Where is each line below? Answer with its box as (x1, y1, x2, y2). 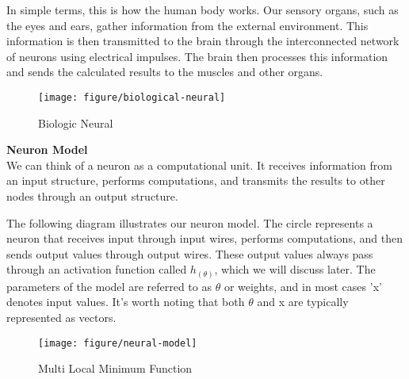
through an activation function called (6, 261, 187, 278)
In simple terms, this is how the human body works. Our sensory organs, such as (6, 2, 399, 17)
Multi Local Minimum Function (38, 360, 193, 377)
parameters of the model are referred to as (6, 278, 212, 294)
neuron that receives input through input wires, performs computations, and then (6, 230, 403, 247)
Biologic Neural (38, 114, 113, 131)
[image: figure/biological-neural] (38, 91, 226, 103)
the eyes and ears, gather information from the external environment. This (6, 17, 369, 33)
